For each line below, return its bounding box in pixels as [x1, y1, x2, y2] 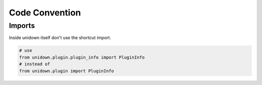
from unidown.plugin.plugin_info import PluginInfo [19, 55, 145, 60]
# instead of [19, 61, 50, 67]
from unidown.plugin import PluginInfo [19, 68, 114, 73]
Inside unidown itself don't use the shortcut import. [9, 35, 111, 41]
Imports [9, 21, 35, 30]
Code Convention [9, 7, 81, 18]
